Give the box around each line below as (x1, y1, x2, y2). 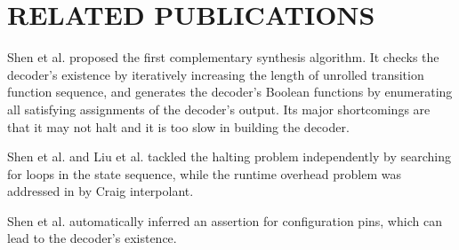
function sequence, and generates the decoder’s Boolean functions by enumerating (7, 82, 453, 101)
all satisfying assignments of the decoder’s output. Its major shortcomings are (7, 99, 431, 118)
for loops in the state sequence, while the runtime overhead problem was (7, 164, 401, 183)
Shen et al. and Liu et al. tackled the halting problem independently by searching (7, 147, 451, 166)
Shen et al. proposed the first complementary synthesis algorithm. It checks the (7, 48, 439, 66)
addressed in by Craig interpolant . (7, 182, 194, 200)
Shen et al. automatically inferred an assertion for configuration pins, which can (7, 211, 442, 230)
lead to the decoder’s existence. (7, 229, 177, 247)
